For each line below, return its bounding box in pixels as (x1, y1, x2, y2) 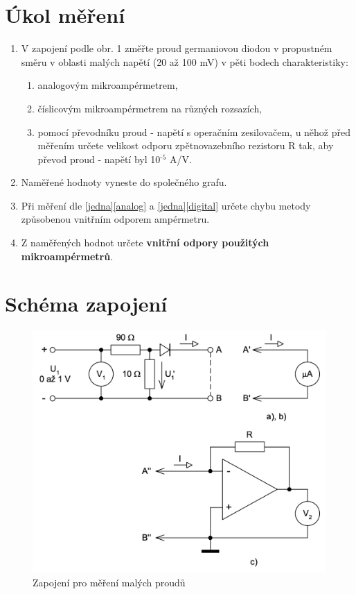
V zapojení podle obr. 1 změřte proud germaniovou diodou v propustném (21, 41, 332, 56)
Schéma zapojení (5, 289, 168, 318)
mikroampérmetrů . (21, 248, 114, 263)
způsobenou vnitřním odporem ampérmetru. (21, 212, 210, 226)
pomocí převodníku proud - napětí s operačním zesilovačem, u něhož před (37, 124, 351, 139)
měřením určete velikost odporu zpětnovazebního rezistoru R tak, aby (37, 138, 334, 153)
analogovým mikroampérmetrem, (37, 78, 178, 92)
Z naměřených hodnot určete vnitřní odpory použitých (21, 235, 269, 250)
